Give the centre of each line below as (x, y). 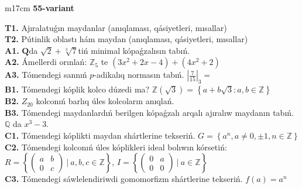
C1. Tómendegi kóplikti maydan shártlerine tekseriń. (100, 135)
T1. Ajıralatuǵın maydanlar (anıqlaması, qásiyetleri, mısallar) (116, 27)
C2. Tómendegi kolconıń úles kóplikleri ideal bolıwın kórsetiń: (116, 147)
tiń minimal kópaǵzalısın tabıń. (134, 50)
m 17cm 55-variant (40, 8)
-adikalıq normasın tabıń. (139, 75)
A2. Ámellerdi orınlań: (46, 62)
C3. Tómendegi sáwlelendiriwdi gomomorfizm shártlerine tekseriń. (124, 179)
